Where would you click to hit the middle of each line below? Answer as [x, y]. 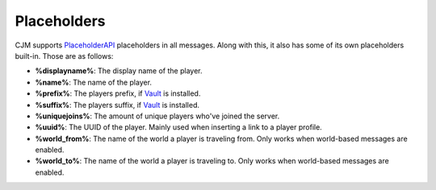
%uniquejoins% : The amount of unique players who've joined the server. [157, 116]
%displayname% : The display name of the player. [119, 71]
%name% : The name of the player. [94, 82]
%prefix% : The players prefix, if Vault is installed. [118, 93]
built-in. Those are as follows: [64, 56]
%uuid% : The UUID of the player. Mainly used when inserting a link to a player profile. [178, 127]
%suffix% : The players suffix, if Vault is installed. [117, 105]
